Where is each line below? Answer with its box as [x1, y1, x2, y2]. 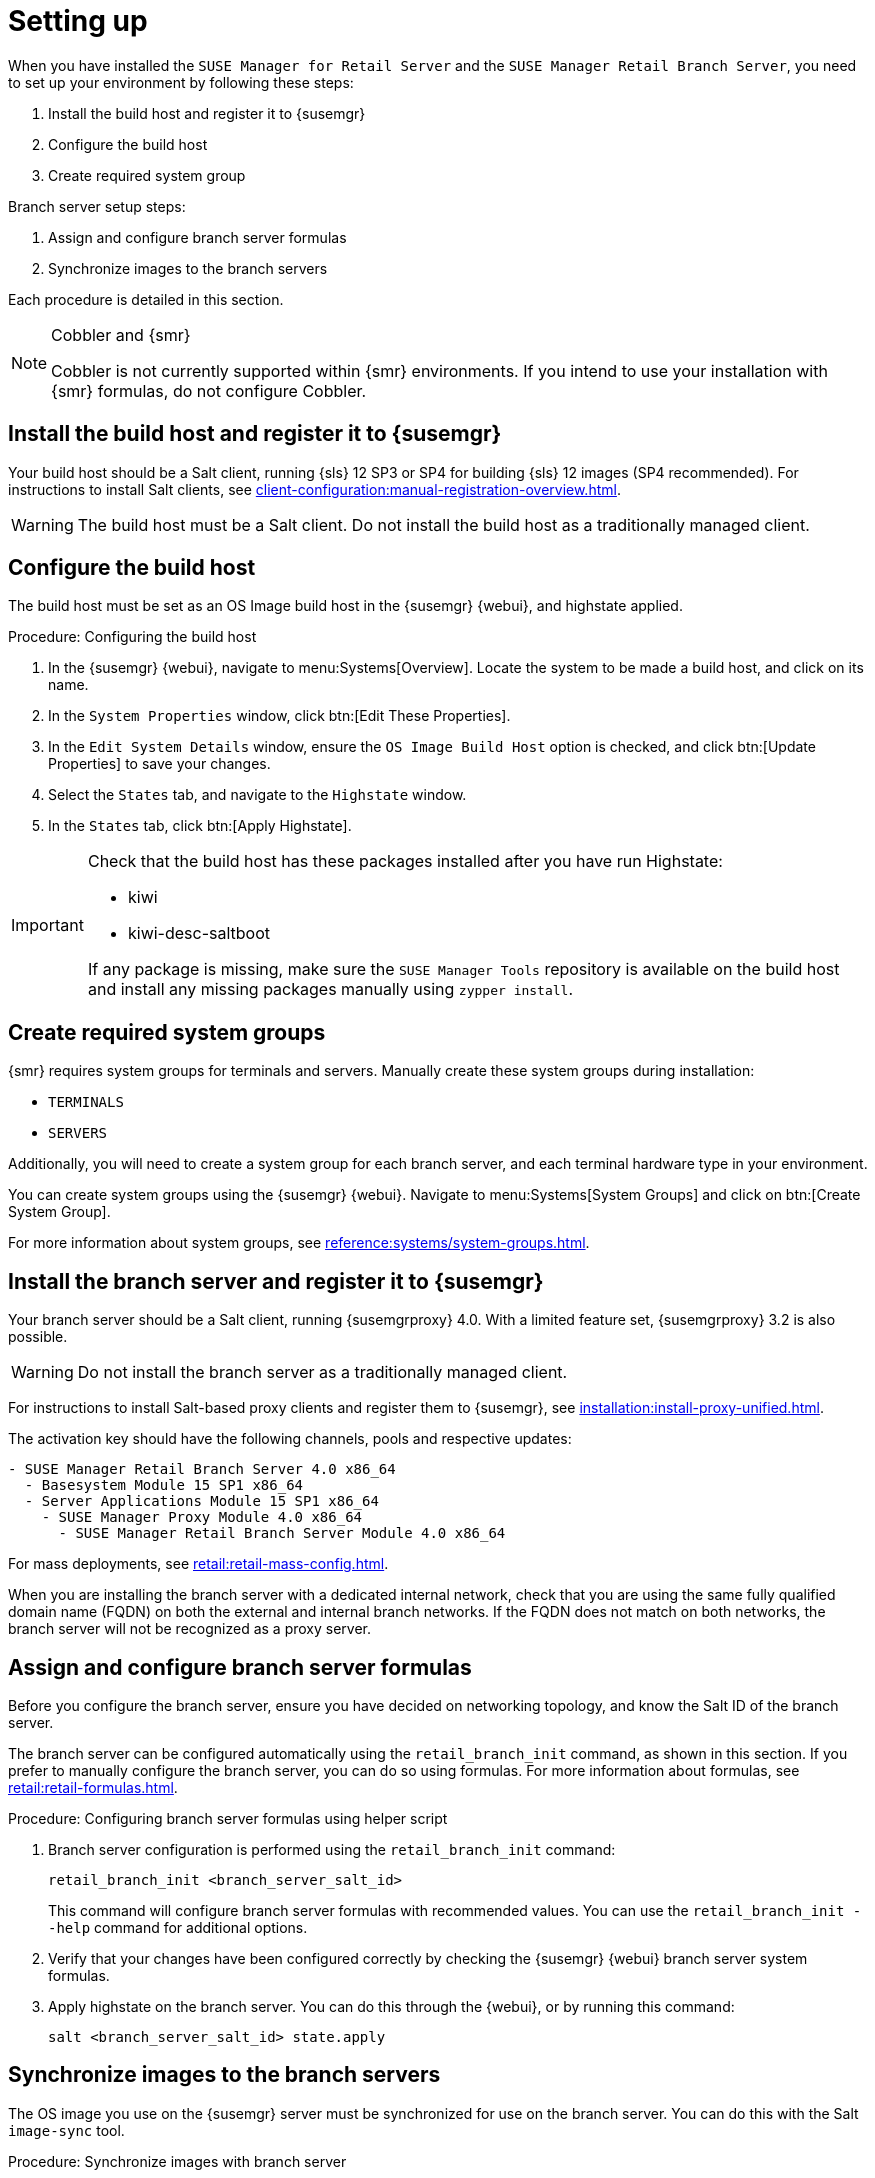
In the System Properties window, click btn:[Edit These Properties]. [48, 707, 511, 725]
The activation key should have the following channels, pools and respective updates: [8, 1430, 572, 1448]
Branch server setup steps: [8, 197, 186, 215]
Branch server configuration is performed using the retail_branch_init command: [48, 1840, 616, 1858]
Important [11, 915, 84, 936]
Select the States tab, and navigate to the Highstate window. [48, 786, 467, 804]
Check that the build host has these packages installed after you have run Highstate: [87, 851, 723, 872]
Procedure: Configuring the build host [8, 628, 257, 646]
